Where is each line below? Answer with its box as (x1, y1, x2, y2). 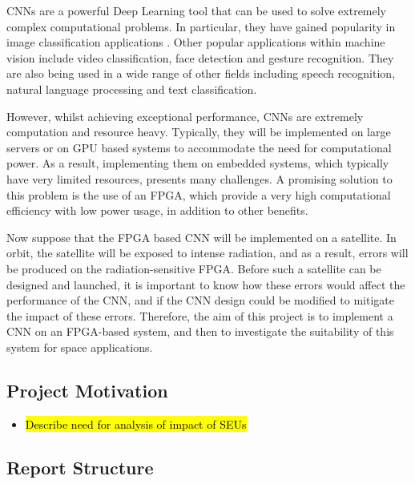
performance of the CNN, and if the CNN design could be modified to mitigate (6, 292, 394, 309)
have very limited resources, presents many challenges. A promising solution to (6, 170, 393, 187)
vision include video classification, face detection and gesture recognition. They (6, 49, 394, 66)
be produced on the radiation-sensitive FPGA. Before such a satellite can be (6, 260, 381, 276)
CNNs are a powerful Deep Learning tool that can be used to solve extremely (6, 2, 387, 18)
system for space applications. (6, 338, 153, 355)
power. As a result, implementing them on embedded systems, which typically (6, 155, 389, 171)
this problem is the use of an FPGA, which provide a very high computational (6, 186, 391, 203)
